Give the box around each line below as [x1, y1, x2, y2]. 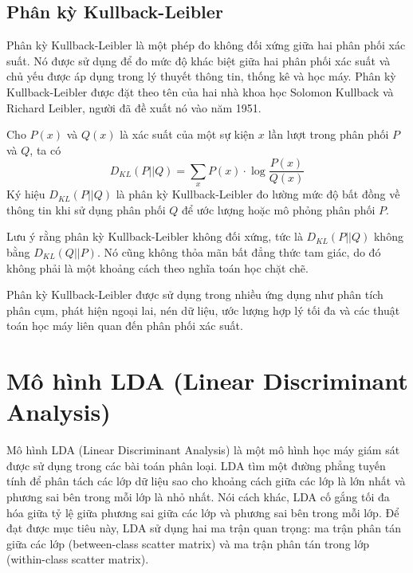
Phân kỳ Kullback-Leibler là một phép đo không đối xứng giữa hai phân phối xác [6, 37, 406, 53]
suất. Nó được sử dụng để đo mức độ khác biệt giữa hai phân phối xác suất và [6, 52, 391, 69]
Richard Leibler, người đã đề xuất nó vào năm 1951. [6, 99, 262, 116]
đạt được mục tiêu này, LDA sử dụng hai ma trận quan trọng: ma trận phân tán [6, 520, 401, 536]
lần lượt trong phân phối [268, 126, 389, 143]
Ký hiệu [6, 186, 45, 202]
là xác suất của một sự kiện [120, 126, 255, 143]
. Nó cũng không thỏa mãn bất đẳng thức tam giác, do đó [96, 244, 381, 260]
